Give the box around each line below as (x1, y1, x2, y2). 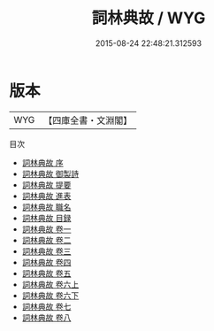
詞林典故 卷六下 (21, 289, 80, 301)
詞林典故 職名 (21, 201, 72, 212)
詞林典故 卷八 (21, 312, 72, 323)
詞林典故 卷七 (21, 301, 72, 312)
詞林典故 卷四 (21, 257, 72, 267)
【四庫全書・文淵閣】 (43, 114, 133, 127)
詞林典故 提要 (21, 179, 72, 190)
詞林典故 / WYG (91, 8, 206, 28)
